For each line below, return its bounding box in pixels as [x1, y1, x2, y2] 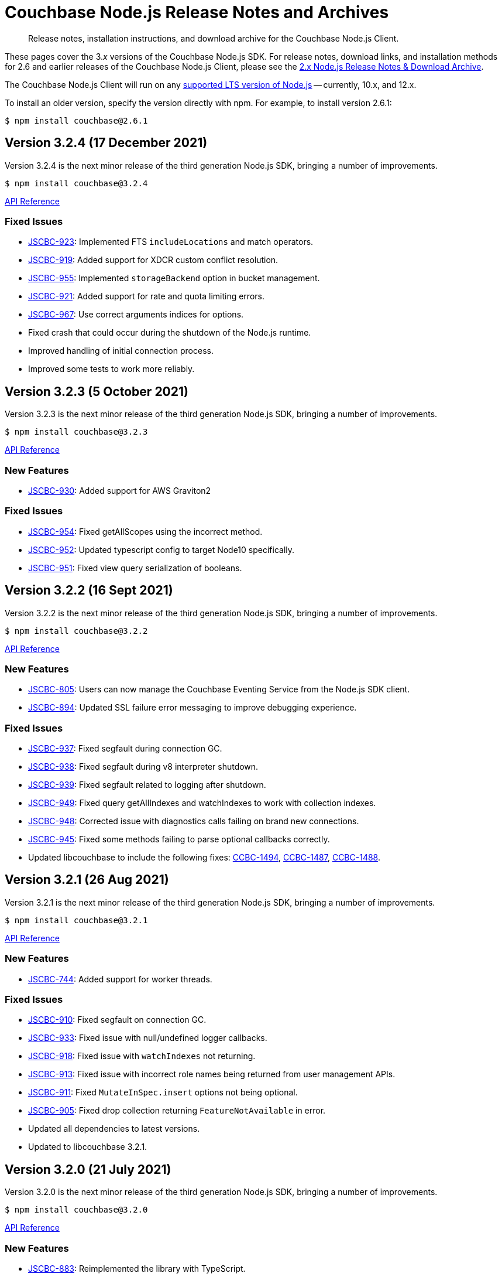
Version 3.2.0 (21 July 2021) [5, 1162, 171, 1177]
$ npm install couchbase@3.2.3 [5, 427, 148, 437]
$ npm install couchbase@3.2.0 [5, 1205, 148, 1215]
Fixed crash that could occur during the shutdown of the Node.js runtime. [28, 327, 311, 338]
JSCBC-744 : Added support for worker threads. [28, 974, 212, 984]
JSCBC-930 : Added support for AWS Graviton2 [28, 485, 211, 496]
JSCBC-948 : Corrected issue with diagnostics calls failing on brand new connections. [28, 816, 359, 827]
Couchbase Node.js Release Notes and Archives [5, 2, 389, 22]
